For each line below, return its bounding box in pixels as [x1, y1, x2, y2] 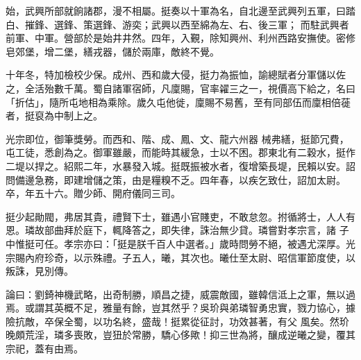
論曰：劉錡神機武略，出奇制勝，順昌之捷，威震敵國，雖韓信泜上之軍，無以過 [6, 286, 355, 301]
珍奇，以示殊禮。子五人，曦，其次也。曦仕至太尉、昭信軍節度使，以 [44, 250, 355, 264]
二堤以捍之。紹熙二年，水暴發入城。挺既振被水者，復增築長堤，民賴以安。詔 [6, 158, 355, 173]
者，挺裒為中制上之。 [6, 108, 103, 123]
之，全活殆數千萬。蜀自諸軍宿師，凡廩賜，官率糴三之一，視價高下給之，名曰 [6, 80, 355, 95]
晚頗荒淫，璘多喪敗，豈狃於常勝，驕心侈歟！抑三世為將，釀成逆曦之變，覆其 [6, 327, 355, 342]
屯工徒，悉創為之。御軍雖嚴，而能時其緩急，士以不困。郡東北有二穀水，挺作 [6, 145, 355, 160]
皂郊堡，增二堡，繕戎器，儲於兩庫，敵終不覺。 [6, 44, 219, 58]
